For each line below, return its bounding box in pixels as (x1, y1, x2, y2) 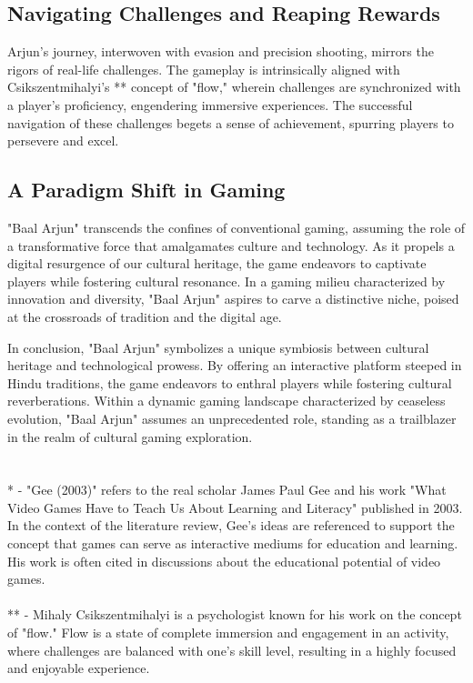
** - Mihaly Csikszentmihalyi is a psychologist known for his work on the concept (7, 605, 462, 624)
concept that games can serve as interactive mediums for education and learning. (7, 534, 458, 553)
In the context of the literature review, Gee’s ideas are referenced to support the (7, 516, 455, 535)
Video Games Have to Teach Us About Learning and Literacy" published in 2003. (7, 497, 463, 517)
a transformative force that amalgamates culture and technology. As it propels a (7, 236, 455, 255)
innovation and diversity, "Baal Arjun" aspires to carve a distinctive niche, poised (7, 289, 459, 308)
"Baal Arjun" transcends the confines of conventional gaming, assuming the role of (7, 217, 466, 236)
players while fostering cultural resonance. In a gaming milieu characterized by (7, 271, 446, 290)
